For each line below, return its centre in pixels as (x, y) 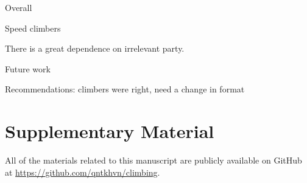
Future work (28, 68)
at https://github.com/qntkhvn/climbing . (83, 172)
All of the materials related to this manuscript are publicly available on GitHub (153, 160)
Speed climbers (33, 28)
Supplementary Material (110, 131)
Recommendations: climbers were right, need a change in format (125, 89)
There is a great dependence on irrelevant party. (95, 48)
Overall (19, 7)
